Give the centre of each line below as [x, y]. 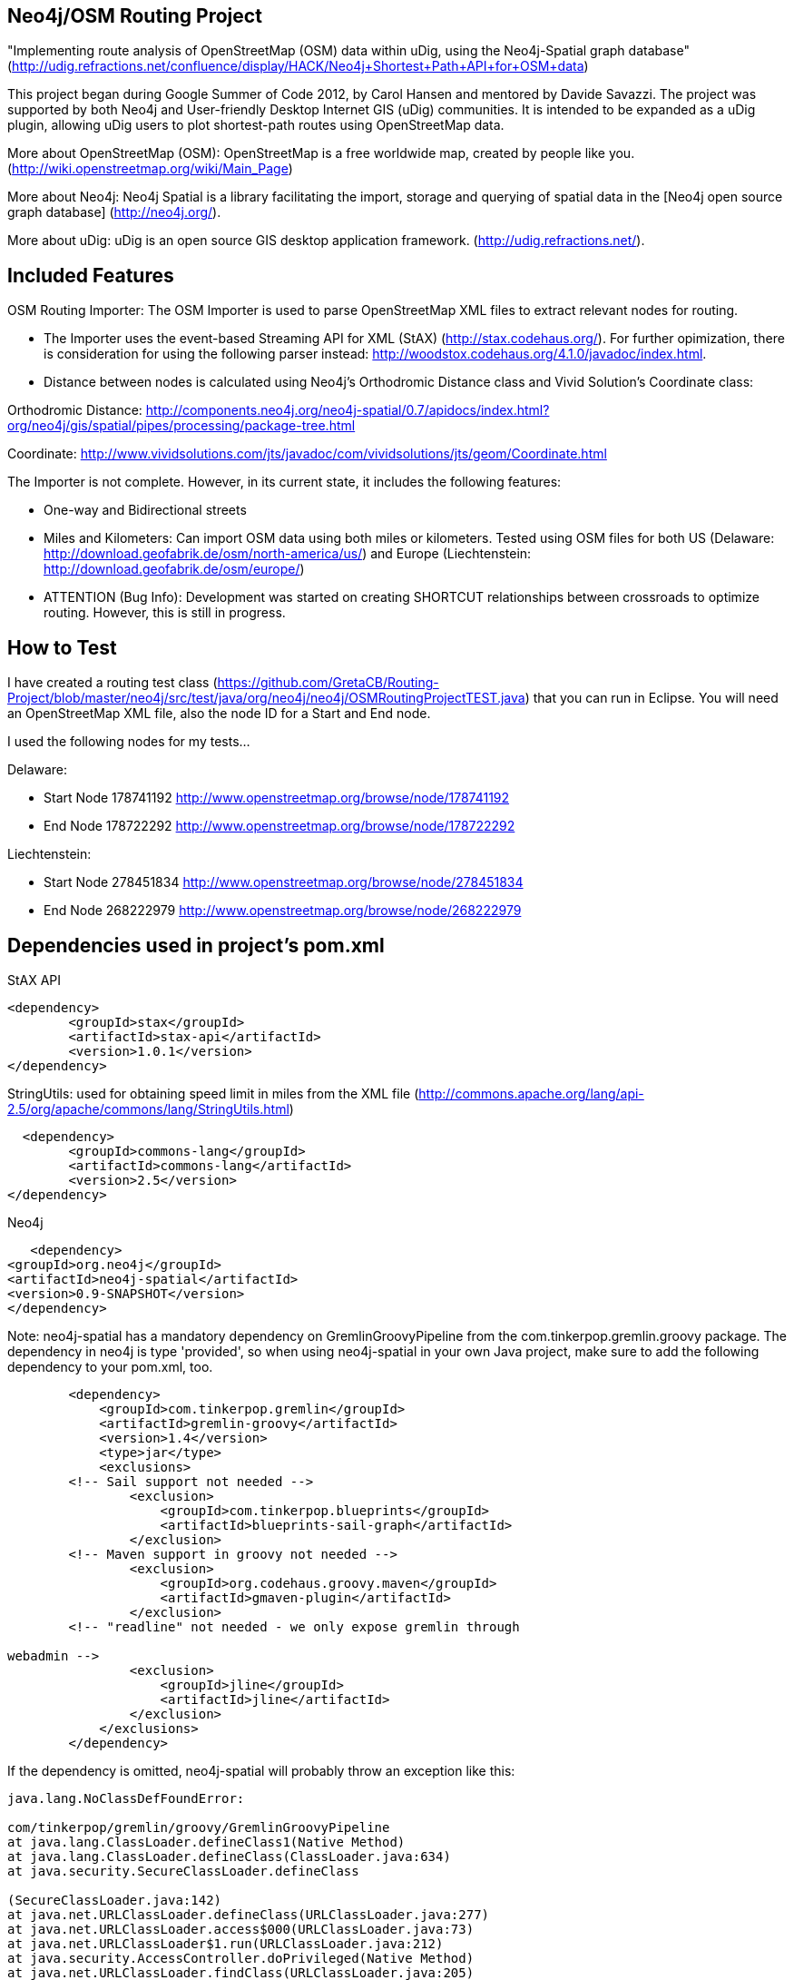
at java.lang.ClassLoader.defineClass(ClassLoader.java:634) [229, 1856]
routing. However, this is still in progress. [165, 613]
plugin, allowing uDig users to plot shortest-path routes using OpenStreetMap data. [256, 125]
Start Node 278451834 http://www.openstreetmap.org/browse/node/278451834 [284, 882]
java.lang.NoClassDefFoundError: [126, 1798]
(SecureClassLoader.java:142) [115, 1900]
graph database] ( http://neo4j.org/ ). [114, 212]
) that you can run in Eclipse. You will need [652, 698]
